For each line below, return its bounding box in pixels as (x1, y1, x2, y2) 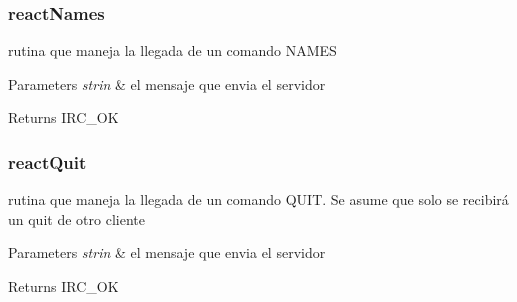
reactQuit (8, 149, 87, 174)
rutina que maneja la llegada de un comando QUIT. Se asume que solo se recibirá (8, 189, 509, 210)
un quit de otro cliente (8, 208, 145, 229)
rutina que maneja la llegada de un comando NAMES (8, 40, 337, 61)
